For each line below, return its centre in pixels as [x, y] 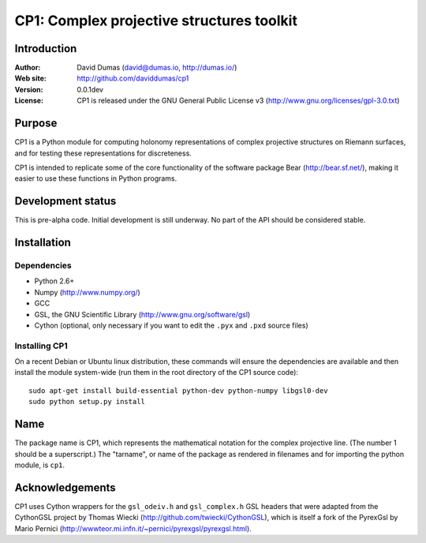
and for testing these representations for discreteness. [103, 153]
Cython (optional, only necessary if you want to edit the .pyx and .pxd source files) [171, 325]
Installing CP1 [41, 346]
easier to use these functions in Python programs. [96, 178]
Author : [28, 68]
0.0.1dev [90, 89]
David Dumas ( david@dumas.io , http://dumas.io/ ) [157, 68]
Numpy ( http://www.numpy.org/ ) [88, 292]
